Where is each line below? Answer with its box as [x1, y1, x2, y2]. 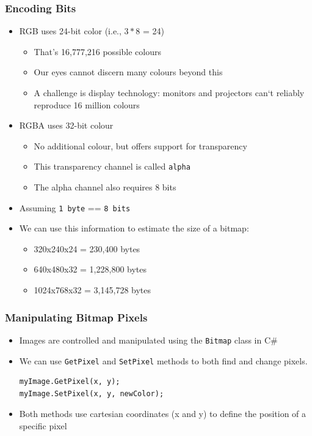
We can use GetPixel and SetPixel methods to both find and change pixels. [19, 354, 308, 367]
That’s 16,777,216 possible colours [34, 45, 161, 58]
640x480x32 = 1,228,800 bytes [34, 263, 147, 276]
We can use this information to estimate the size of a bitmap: [19, 222, 249, 235]
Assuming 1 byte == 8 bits [19, 201, 131, 214]
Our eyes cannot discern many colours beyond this [34, 66, 223, 78]
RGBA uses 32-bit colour [19, 119, 114, 132]
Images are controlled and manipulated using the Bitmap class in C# [19, 333, 278, 346]
